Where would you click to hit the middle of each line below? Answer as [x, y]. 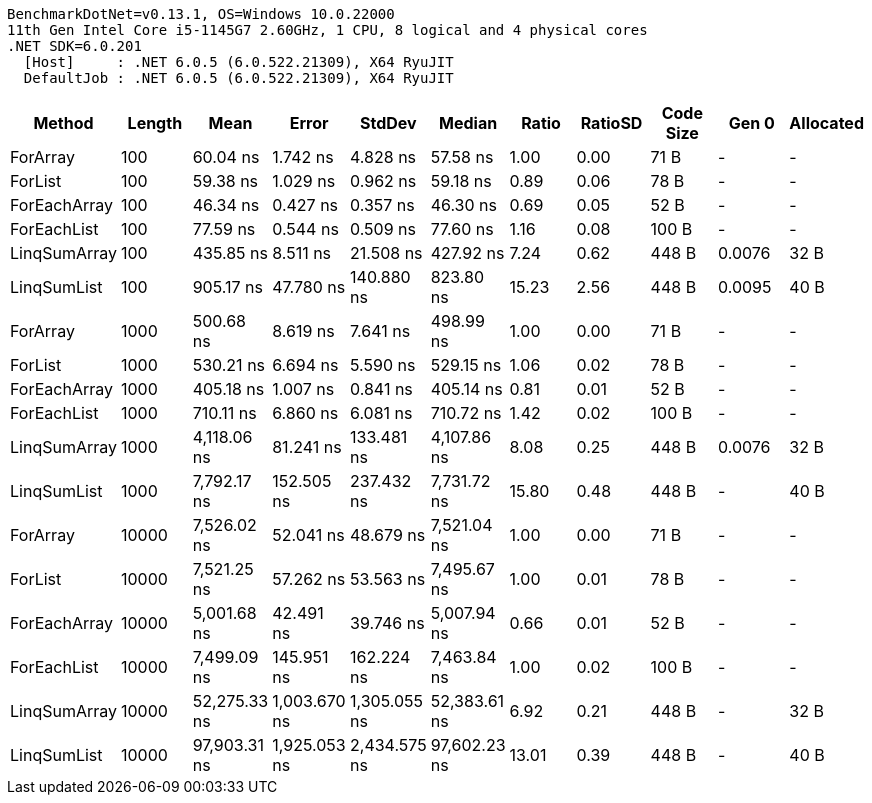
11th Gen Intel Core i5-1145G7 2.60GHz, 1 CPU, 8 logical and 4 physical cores [327, 30]
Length [155, 123]
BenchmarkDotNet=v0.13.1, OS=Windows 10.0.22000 [201, 14]
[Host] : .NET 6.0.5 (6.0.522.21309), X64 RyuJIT [238, 62]
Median [468, 123]
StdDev [388, 123]
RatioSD [611, 123]
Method [63, 123]
